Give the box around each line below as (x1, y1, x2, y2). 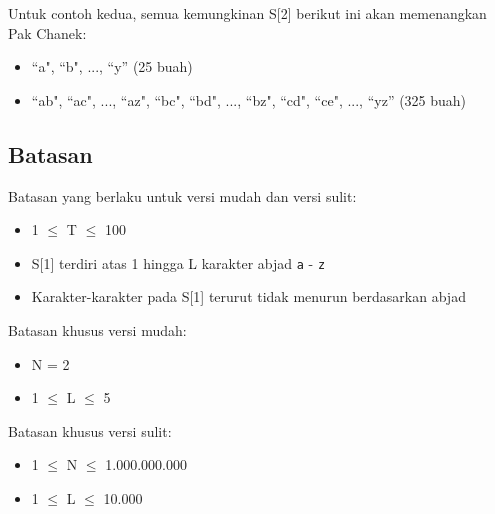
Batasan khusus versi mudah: (8, 320, 187, 341)
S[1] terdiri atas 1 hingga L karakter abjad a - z (31, 252, 326, 273)
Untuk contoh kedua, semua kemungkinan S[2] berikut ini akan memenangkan (8, 3, 487, 23)
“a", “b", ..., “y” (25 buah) (31, 56, 193, 77)
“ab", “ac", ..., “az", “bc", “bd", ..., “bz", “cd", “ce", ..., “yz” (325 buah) (31, 89, 467, 110)
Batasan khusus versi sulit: (8, 420, 172, 441)
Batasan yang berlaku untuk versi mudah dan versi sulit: (8, 185, 357, 206)
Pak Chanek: (8, 22, 87, 43)
